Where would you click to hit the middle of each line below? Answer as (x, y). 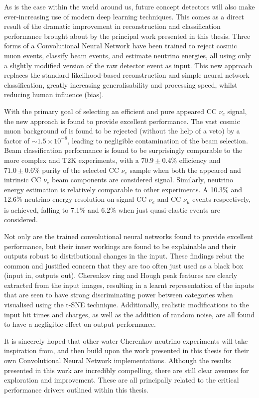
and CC (169, 199)
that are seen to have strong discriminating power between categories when (119, 295)
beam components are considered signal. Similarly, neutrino (143, 180)
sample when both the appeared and (185, 170)
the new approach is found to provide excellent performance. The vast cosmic (122, 121)
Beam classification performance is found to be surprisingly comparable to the (123, 150)
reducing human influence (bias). (54, 94)
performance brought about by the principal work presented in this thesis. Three (127, 36)
